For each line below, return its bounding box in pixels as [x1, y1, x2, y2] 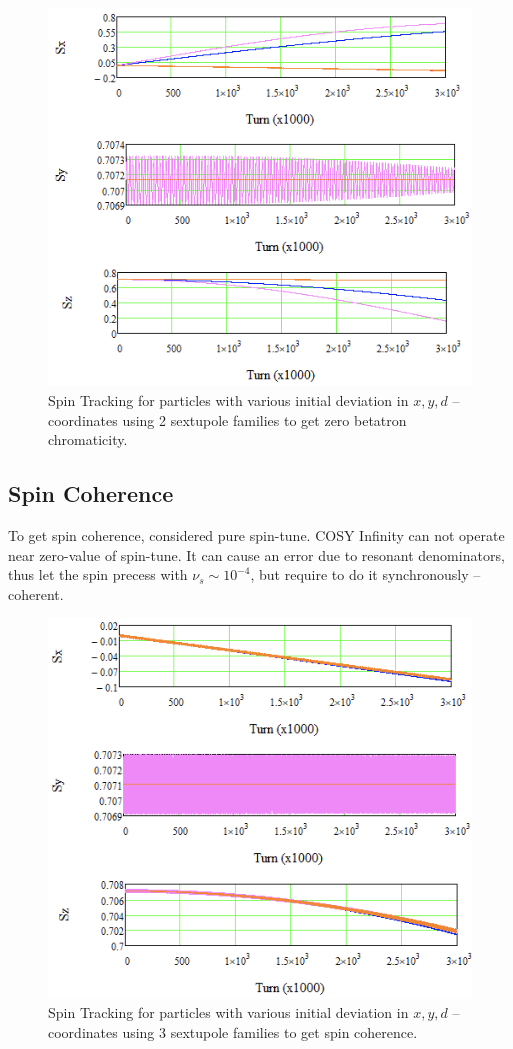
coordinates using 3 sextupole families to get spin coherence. [48, 1022, 418, 1042]
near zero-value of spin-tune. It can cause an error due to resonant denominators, [8, 544, 505, 565]
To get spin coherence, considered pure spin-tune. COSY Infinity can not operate [8, 524, 505, 545]
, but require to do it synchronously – [250, 564, 481, 585]
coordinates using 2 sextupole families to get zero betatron [48, 409, 407, 430]
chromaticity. [48, 429, 128, 450]
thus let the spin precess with [8, 564, 188, 585]
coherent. [8, 583, 64, 604]
